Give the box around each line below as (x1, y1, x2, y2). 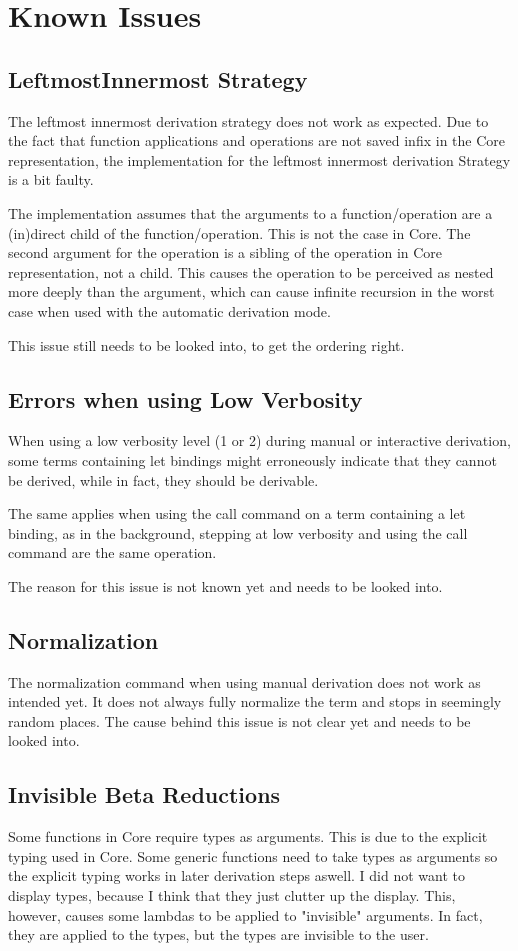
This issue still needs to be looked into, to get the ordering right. (8, 334, 405, 355)
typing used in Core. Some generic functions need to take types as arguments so (8, 845, 498, 866)
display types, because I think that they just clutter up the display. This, (8, 885, 456, 906)
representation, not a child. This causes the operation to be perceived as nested (8, 261, 494, 282)
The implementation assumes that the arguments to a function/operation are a (8, 202, 493, 223)
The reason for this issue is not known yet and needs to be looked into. (8, 575, 443, 596)
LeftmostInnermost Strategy (8, 63, 308, 94)
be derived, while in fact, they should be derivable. (8, 469, 319, 490)
